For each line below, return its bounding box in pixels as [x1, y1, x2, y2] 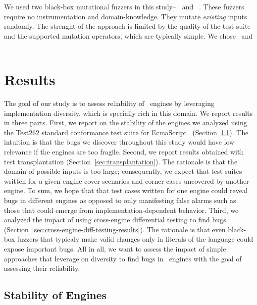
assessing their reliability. [4, 263, 80, 273]
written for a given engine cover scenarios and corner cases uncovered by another [4, 175, 249, 186]
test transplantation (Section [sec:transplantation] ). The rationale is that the [4, 156, 238, 166]
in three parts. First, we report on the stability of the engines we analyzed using [4, 117, 247, 128]
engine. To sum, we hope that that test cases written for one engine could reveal [4, 185, 248, 196]
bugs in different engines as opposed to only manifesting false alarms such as [4, 195, 236, 205]
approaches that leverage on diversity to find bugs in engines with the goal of [4, 253, 242, 263]
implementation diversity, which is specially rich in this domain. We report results [4, 107, 253, 118]
